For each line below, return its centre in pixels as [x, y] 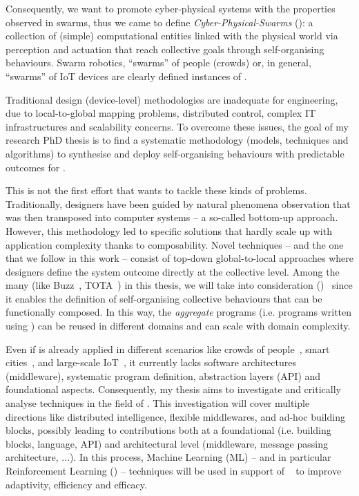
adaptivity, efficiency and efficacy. [76, 484]
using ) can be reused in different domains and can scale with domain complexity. [178, 326]
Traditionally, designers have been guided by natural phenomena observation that [178, 203]
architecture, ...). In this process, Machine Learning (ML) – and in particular [168, 457]
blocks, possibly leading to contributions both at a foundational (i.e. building [168, 430]
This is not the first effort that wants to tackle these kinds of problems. [156, 190]
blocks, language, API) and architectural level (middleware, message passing [167, 443]
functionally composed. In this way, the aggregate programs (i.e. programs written [179, 312]
